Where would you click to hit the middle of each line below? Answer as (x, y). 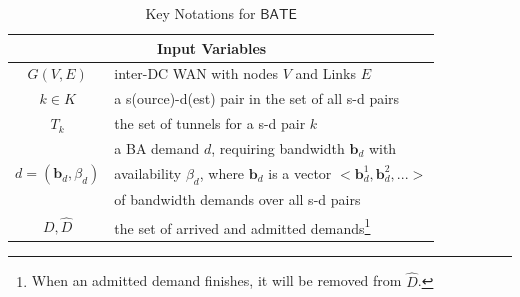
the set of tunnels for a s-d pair (210, 123)
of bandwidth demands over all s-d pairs (237, 198)
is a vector (300, 172)
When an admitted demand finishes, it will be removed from (216, 280)
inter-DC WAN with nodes (196, 73)
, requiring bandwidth (278, 147)
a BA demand (157, 147)
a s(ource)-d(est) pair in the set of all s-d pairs (257, 98)
